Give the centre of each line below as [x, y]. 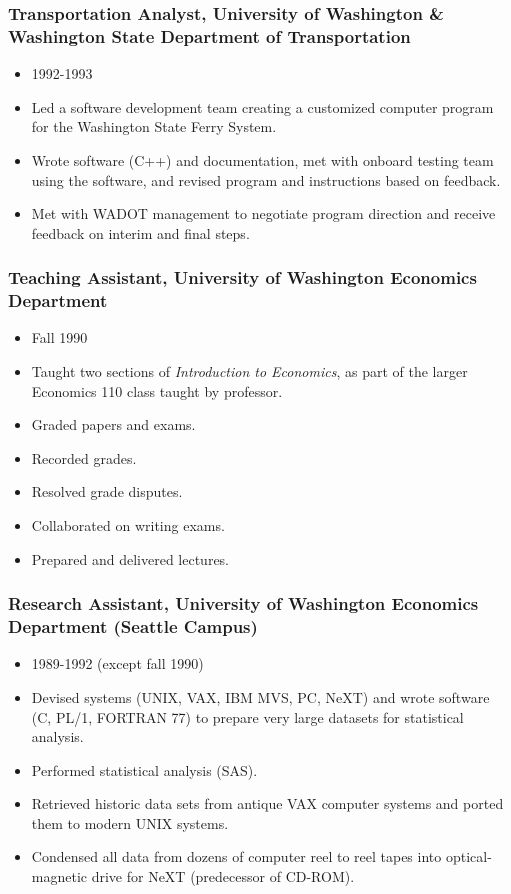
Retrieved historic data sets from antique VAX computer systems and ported [267, 803]
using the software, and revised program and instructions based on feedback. [266, 179]
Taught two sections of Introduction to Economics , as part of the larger [249, 371]
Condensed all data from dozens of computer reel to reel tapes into [236, 856]
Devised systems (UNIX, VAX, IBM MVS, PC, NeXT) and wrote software [260, 696]
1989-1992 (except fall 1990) [117, 663]
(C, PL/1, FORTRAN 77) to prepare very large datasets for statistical [247, 716]
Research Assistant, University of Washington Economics [243, 603]
